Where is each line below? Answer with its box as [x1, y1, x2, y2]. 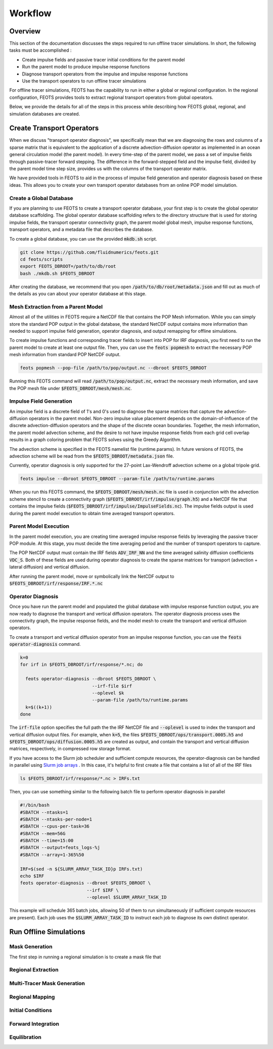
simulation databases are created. [9, 110, 80, 116]
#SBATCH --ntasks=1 [20, 809, 68, 815]
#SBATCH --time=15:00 [20, 838, 74, 843]
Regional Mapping [9, 993, 55, 1000]
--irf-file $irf [92, 683, 132, 689]
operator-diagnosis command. [9, 641, 81, 647]
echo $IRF [20, 873, 44, 879]
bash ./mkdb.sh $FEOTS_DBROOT [20, 270, 95, 276]
